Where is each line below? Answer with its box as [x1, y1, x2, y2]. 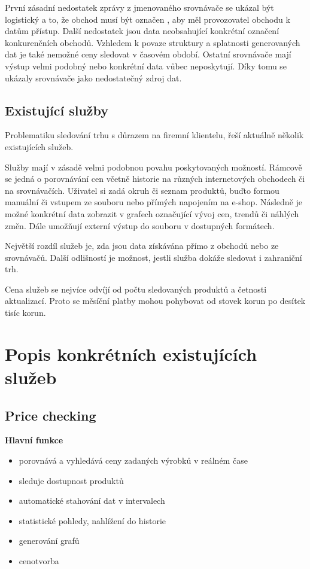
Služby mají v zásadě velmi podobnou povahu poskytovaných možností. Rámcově [5, 160, 302, 173]
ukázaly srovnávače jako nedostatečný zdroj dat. [5, 71, 182, 84]
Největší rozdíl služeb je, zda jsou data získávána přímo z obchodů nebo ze [5, 239, 279, 252]
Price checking [5, 406, 96, 424]
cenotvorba [19, 555, 59, 567]
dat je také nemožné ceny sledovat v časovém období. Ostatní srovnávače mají [5, 48, 291, 60]
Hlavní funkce [5, 434, 63, 446]
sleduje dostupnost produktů [19, 474, 124, 486]
